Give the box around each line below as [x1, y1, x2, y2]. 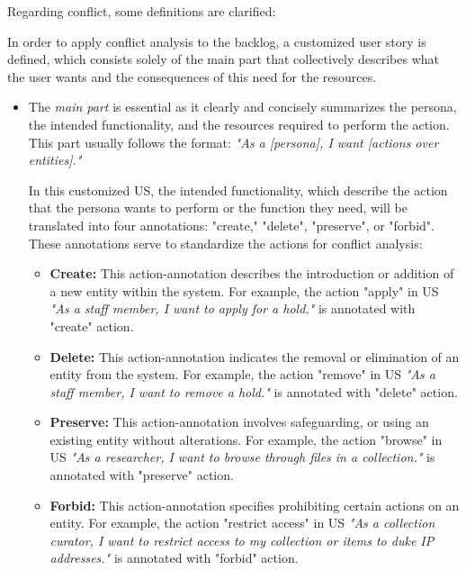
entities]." [28, 150, 82, 169]
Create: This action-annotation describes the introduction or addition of [49, 264, 454, 283]
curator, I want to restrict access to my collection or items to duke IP [49, 530, 435, 549]
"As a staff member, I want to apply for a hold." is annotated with [49, 299, 416, 318]
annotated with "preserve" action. [49, 466, 234, 484]
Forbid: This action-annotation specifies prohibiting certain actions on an [49, 495, 460, 514]
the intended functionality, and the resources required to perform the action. [28, 114, 450, 133]
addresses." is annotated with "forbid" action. [49, 548, 299, 567]
